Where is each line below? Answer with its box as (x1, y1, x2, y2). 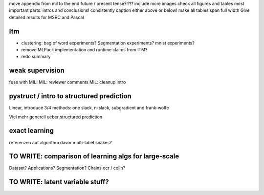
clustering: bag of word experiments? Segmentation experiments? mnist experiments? (21, 40, 195, 46)
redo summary (21, 54, 51, 60)
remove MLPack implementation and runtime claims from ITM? (21, 47, 148, 53)
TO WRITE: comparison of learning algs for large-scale (9, 152, 179, 161)
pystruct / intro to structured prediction (9, 92, 132, 100)
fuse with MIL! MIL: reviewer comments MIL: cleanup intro (9, 79, 126, 85)
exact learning (9, 127, 54, 135)
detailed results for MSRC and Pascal (9, 14, 84, 20)
